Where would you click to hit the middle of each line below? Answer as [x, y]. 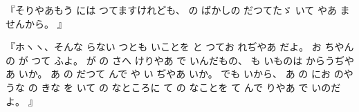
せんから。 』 [36, 23]
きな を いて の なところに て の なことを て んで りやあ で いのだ [191, 87]
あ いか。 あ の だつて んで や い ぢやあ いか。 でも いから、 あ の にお [168, 74]
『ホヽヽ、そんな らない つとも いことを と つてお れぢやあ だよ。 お [164, 47]
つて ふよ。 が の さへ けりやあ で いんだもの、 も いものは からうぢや [193, 60]
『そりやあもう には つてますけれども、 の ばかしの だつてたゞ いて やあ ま [178, 10]
